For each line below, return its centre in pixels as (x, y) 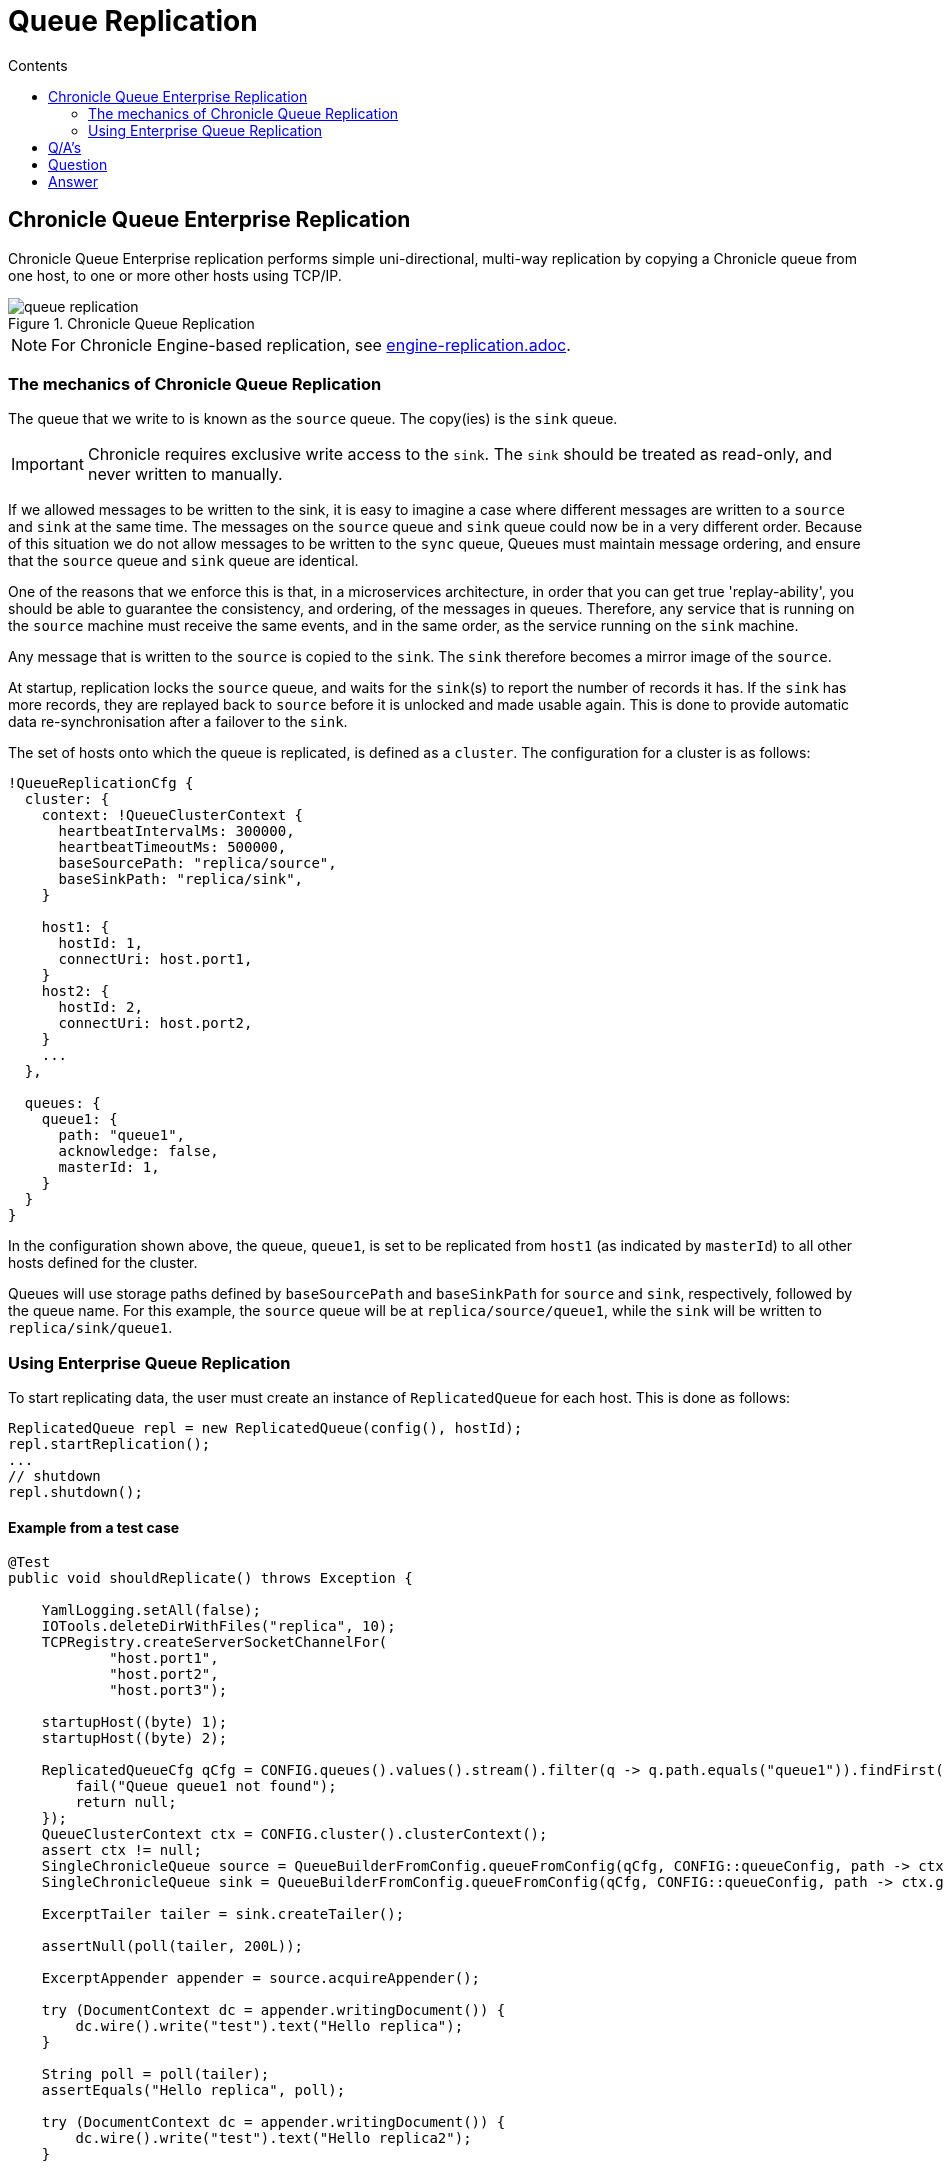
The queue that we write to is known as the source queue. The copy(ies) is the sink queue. (313, 419)
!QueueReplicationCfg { (101, 783)
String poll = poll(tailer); (155, 2074)
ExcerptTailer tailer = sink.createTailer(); (223, 1914)
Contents (38, 65)
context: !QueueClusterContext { (172, 815)
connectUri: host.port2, (155, 1023)
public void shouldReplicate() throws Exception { (210, 1578)
